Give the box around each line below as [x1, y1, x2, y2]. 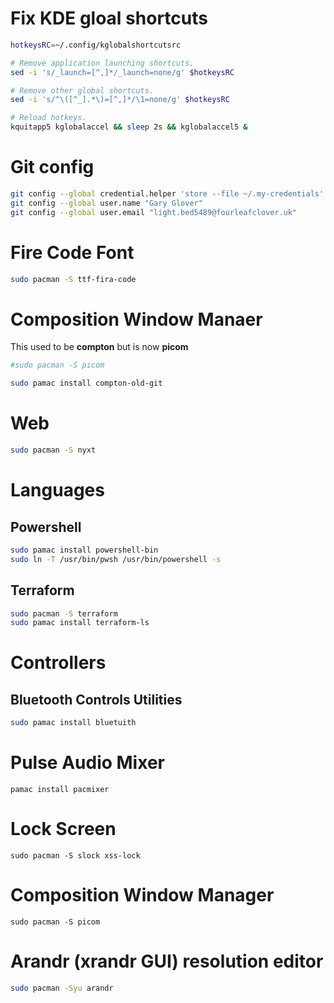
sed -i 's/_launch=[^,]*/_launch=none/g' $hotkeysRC [10, 67, 235, 77]
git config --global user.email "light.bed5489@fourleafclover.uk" [10, 207, 298, 217]
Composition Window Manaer [10, 308, 263, 331]
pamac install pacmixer [10, 785, 110, 795]
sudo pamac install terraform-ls [10, 618, 150, 628]
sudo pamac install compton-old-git [10, 378, 163, 389]
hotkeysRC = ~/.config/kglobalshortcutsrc [10, 40, 182, 50]
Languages [10, 479, 105, 502]
